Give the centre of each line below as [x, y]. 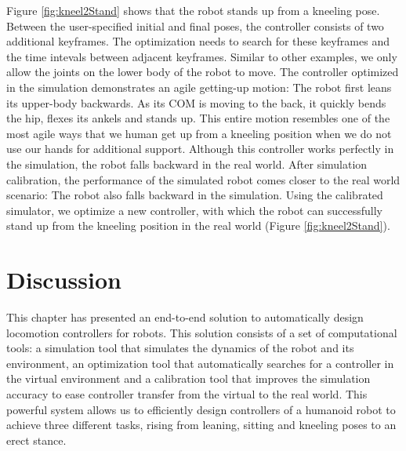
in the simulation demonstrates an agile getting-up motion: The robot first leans [199, 87]
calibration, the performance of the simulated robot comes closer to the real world [203, 179]
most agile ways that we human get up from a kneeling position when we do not [199, 133]
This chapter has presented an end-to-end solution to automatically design [185, 317]
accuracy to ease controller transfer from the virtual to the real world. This [187, 394]
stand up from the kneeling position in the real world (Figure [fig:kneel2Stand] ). [198, 225]
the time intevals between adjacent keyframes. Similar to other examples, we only [202, 56]
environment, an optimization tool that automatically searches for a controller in [200, 363]
